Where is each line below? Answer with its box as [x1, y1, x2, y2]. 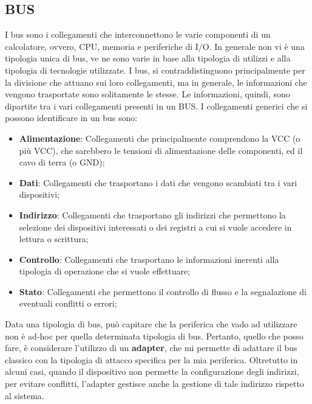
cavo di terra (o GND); [19, 156, 105, 169]
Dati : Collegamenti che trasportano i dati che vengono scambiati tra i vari [19, 176, 297, 189]
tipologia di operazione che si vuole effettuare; [19, 265, 191, 277]
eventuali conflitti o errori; [19, 297, 117, 310]
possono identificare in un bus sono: [5, 111, 138, 124]
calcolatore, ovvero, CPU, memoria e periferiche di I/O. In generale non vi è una [5, 40, 305, 52]
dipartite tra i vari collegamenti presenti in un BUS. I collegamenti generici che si [5, 99, 308, 112]
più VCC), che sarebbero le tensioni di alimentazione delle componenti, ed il [19, 144, 303, 156]
